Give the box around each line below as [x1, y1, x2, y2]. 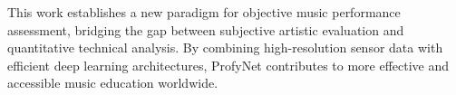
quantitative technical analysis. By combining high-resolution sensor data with [7, 38, 443, 57]
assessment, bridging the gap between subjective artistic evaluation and [7, 20, 404, 39]
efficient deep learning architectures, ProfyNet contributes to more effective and [7, 55, 450, 74]
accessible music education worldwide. [7, 73, 218, 92]
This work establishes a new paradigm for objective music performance [7, 3, 401, 21]
